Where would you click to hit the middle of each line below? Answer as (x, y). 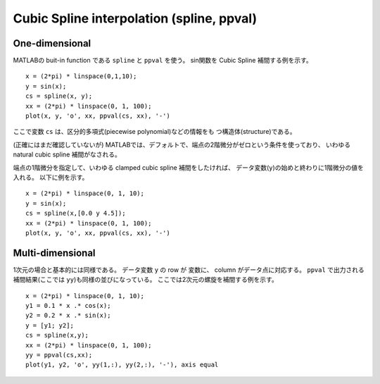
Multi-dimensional (54, 253)
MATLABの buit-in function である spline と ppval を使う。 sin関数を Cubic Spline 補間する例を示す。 (163, 61)
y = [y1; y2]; (50, 325)
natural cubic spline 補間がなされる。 (67, 154)
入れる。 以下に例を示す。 (51, 177)
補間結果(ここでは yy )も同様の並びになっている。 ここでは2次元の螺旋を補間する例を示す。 (145, 280)
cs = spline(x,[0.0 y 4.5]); (76, 213)
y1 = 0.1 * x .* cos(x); (68, 305)
